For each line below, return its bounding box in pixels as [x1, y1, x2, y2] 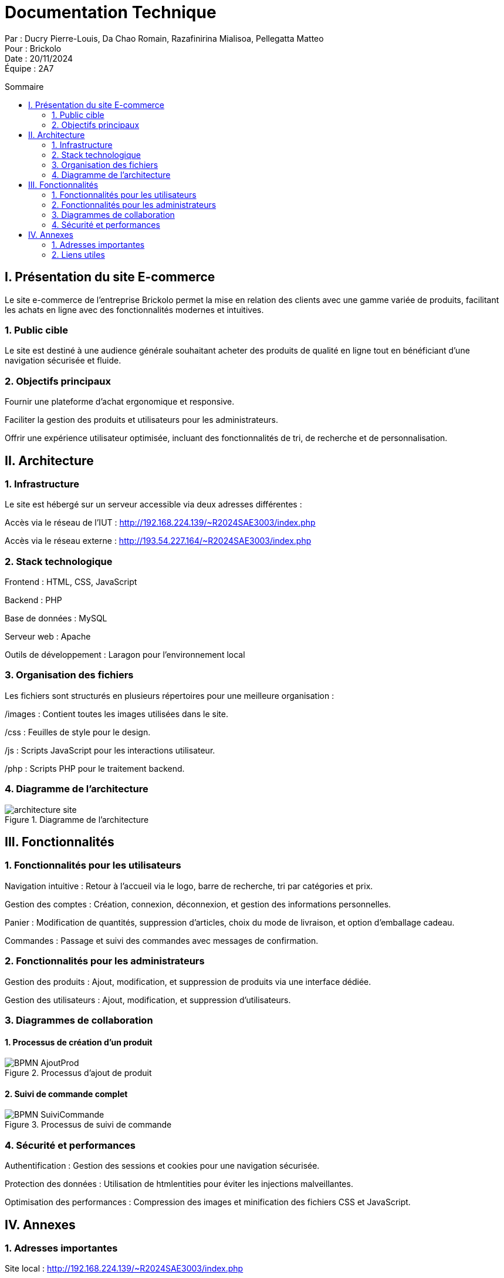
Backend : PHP [5, 595, 62, 606]
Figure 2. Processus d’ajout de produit [5, 1068, 152, 1078]
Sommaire [5, 81, 44, 92]
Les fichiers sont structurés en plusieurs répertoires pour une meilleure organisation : [5, 690, 334, 701]
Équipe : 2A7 [5, 63, 54, 73]
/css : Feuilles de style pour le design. [5, 727, 151, 737]
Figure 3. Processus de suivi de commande [5, 1119, 172, 1130]
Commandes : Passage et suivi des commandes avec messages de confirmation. [5, 935, 319, 946]
